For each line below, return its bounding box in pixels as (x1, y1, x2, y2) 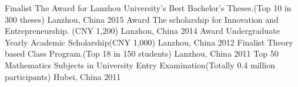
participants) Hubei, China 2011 (5, 70, 121, 82)
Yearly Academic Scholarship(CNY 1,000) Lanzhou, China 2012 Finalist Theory (5, 36, 293, 48)
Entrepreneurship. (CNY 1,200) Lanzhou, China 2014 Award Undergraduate (5, 25, 280, 37)
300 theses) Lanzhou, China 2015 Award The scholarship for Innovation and (5, 13, 279, 25)
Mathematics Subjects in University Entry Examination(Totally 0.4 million (5, 58, 276, 71)
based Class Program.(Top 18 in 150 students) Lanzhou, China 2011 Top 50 (5, 47, 279, 60)
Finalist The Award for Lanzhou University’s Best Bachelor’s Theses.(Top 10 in (5, 2, 292, 13)
